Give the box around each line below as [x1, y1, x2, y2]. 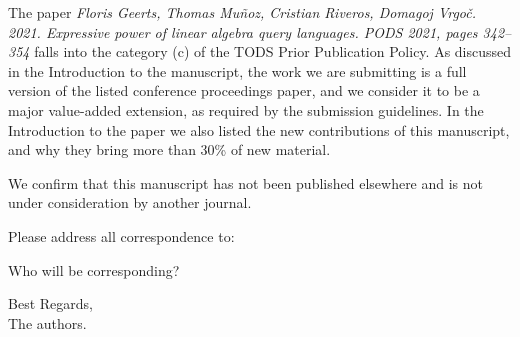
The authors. [8, 312, 87, 333]
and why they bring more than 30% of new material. [8, 139, 331, 160]
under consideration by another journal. [8, 192, 252, 213]
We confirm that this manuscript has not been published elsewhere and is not [8, 172, 484, 193]
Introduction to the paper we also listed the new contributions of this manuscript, [8, 119, 510, 140]
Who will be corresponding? [8, 259, 180, 280]
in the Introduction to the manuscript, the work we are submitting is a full [8, 60, 467, 81]
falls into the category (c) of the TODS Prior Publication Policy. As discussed [34, 41, 512, 62]
